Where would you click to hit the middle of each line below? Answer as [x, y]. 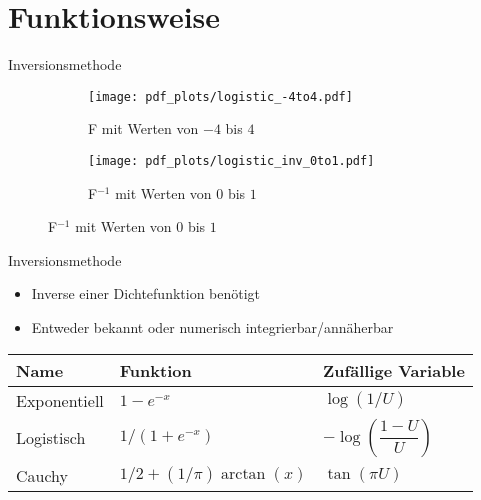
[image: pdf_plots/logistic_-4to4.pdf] [220, 96]
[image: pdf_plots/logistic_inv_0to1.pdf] [231, 160]
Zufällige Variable [394, 370]
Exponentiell [60, 400]
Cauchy [42, 475]
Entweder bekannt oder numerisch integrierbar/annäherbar [212, 327]
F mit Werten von [143, 128]
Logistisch [51, 438]
